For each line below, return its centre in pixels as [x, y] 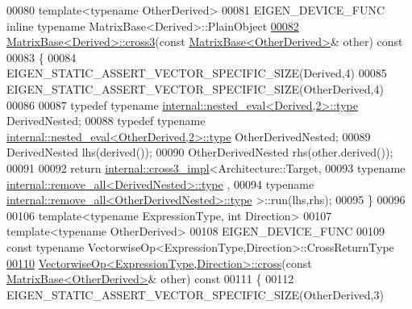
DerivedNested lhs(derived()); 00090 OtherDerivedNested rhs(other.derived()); [200, 152]
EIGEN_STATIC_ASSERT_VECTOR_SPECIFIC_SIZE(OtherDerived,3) [195, 294]
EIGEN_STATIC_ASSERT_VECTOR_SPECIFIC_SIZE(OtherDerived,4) [195, 88]
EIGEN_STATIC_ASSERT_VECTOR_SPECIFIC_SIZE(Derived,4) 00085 [197, 73]
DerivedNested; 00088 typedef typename [106, 121]
